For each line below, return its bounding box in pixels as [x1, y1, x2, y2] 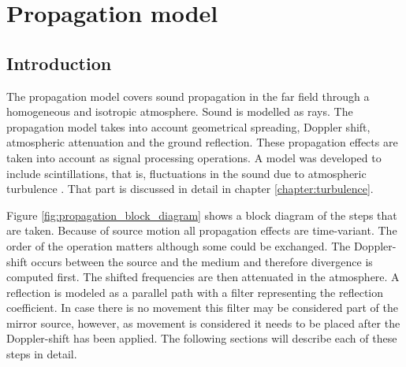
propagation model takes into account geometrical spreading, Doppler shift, [6, 118, 371, 135]
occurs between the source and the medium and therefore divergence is [31, 253, 373, 269]
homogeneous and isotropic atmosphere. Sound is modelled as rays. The [6, 103, 353, 120]
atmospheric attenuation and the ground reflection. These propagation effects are [6, 134, 398, 150]
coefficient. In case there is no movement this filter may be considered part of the [6, 299, 398, 316]
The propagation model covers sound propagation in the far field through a [6, 87, 370, 104]
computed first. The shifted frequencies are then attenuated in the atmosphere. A [6, 269, 400, 285]
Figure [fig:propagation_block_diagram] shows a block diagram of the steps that [6, 206, 397, 223]
